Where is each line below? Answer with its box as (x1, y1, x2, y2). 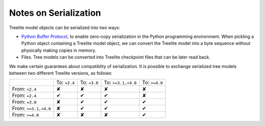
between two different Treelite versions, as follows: (9, 70, 113, 76)
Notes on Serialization (9, 7, 102, 18)
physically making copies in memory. (21, 47, 97, 53)
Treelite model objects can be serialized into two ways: (9, 25, 120, 31)
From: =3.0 (12, 98, 37, 105)
